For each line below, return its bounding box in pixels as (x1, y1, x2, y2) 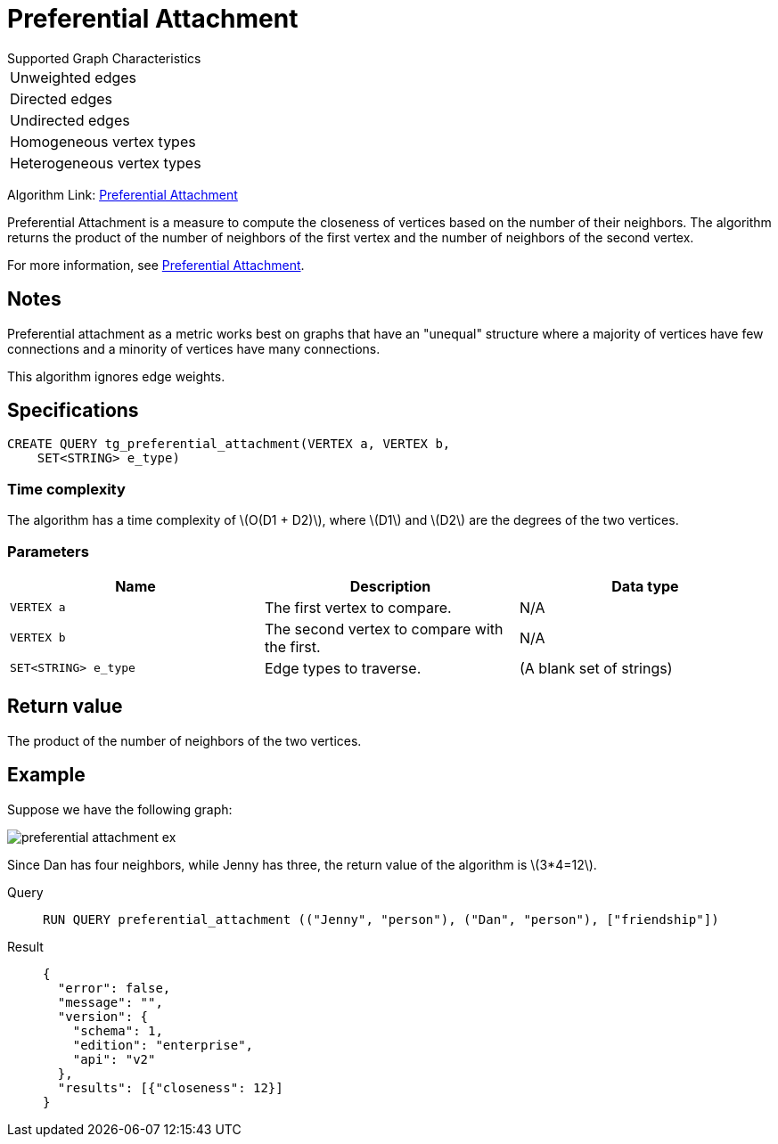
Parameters (7, 542, 89, 560)
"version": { (57, 1009, 149, 1024)
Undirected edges (10, 110, 130, 129)
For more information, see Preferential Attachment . (7, 257, 305, 273)
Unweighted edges (10, 68, 137, 86)
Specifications (7, 399, 139, 422)
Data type (611, 576, 679, 595)
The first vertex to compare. (264, 598, 452, 617)
